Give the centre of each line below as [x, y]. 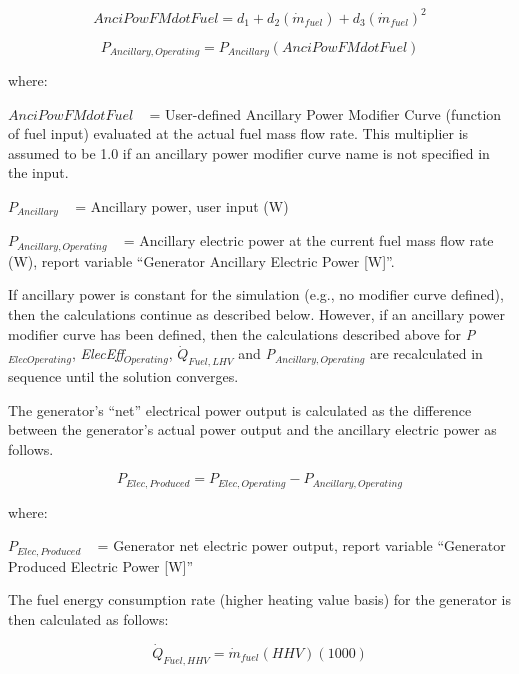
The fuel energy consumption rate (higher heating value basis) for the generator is [259, 599]
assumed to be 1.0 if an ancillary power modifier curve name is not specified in [249, 152]
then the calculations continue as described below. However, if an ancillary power [256, 314]
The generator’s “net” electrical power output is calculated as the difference [240, 409]
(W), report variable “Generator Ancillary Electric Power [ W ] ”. [201, 260]
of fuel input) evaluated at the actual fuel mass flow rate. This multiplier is [238, 133]
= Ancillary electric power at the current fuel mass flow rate [308, 240]
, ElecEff [97, 353]
